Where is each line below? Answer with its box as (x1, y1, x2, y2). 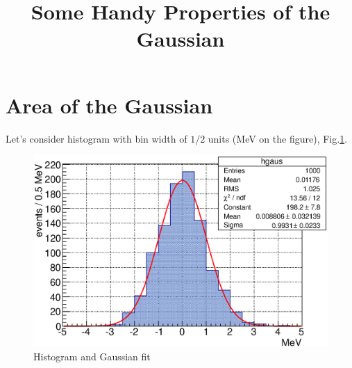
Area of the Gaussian (6, 90, 213, 119)
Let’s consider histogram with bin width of (6, 131, 187, 145)
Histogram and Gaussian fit (33, 349, 151, 364)
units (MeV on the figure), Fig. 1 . (208, 131, 348, 145)
